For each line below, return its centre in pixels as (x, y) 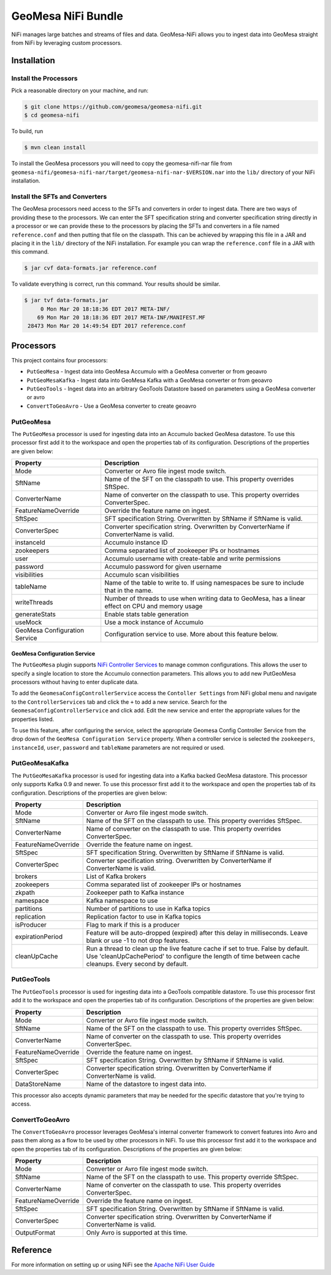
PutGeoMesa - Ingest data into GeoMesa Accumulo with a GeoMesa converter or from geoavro (147, 372)
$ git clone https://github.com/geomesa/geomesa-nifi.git (113, 107)
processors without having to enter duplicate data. (75, 682)
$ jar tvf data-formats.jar (66, 300)
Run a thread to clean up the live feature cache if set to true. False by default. (198, 949)
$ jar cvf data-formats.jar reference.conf (91, 268)
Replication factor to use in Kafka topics (144, 917)
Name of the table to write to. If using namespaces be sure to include (204, 583)
